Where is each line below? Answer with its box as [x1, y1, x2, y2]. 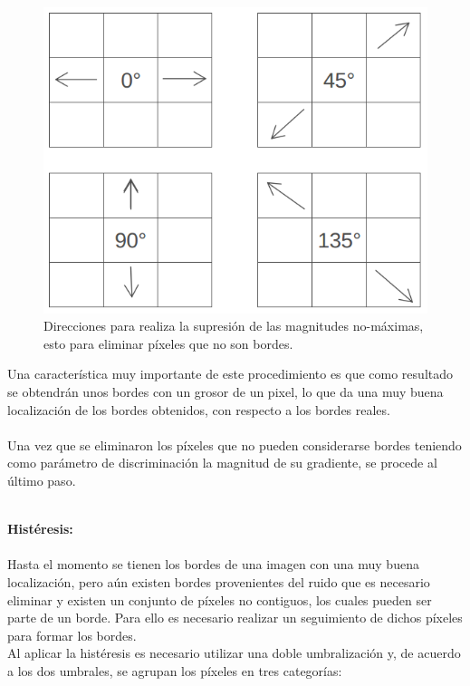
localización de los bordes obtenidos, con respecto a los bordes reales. [7, 400, 390, 419]
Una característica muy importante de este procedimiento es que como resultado [7, 364, 453, 383]
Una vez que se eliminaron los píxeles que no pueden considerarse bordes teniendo [7, 435, 462, 454]
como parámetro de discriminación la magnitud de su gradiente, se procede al [7, 453, 437, 472]
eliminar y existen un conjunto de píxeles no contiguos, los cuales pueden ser [7, 590, 432, 609]
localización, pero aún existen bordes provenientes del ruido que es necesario [7, 572, 430, 591]
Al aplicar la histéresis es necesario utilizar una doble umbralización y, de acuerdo [7, 643, 461, 662]
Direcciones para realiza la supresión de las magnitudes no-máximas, [43, 316, 424, 335]
